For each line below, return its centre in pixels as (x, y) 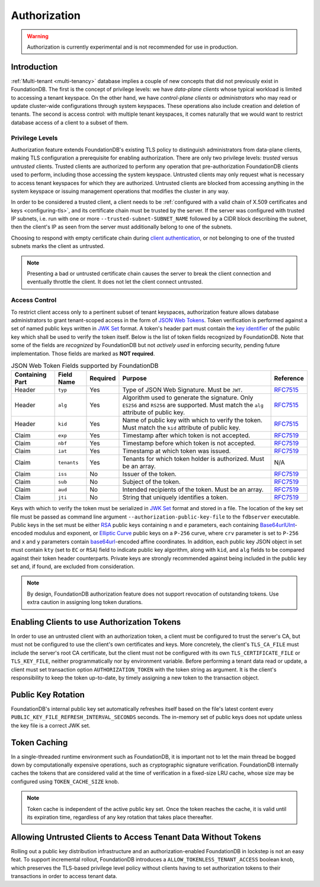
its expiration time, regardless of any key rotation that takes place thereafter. (120, 817)
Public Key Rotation (48, 694)
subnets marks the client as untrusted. (58, 246)
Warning (38, 36)
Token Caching (39, 743)
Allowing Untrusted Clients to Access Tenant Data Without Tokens (136, 837)
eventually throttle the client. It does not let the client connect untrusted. (115, 282)
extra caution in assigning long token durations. (85, 602)
